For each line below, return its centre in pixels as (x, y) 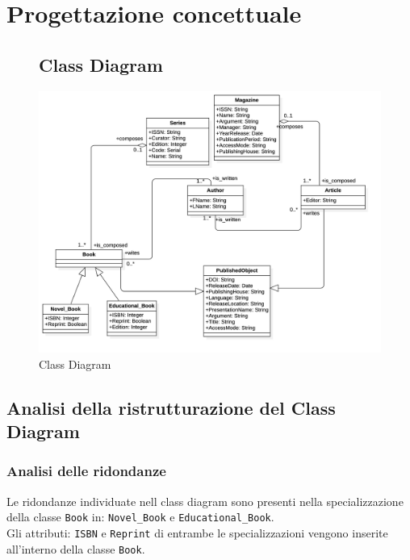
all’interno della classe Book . (76, 548)
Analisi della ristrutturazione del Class (171, 407)
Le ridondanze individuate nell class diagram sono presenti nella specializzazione (205, 501)
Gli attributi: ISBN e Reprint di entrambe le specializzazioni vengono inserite (197, 533)
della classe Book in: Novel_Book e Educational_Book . (140, 517)
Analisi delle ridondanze (86, 471)
